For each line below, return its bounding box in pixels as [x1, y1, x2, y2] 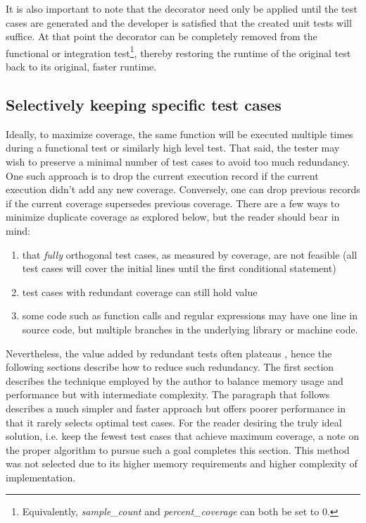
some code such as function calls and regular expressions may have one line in [22, 308, 358, 323]
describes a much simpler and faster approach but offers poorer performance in [6, 400, 346, 415]
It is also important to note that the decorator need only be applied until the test [6, 1, 358, 16]
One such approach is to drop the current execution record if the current [6, 168, 319, 183]
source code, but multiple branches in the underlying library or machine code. [22, 321, 358, 336]
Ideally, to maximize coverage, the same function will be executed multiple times [6, 126, 353, 141]
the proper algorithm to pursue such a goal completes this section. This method [6, 442, 350, 457]
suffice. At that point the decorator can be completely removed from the [6, 29, 317, 44]
